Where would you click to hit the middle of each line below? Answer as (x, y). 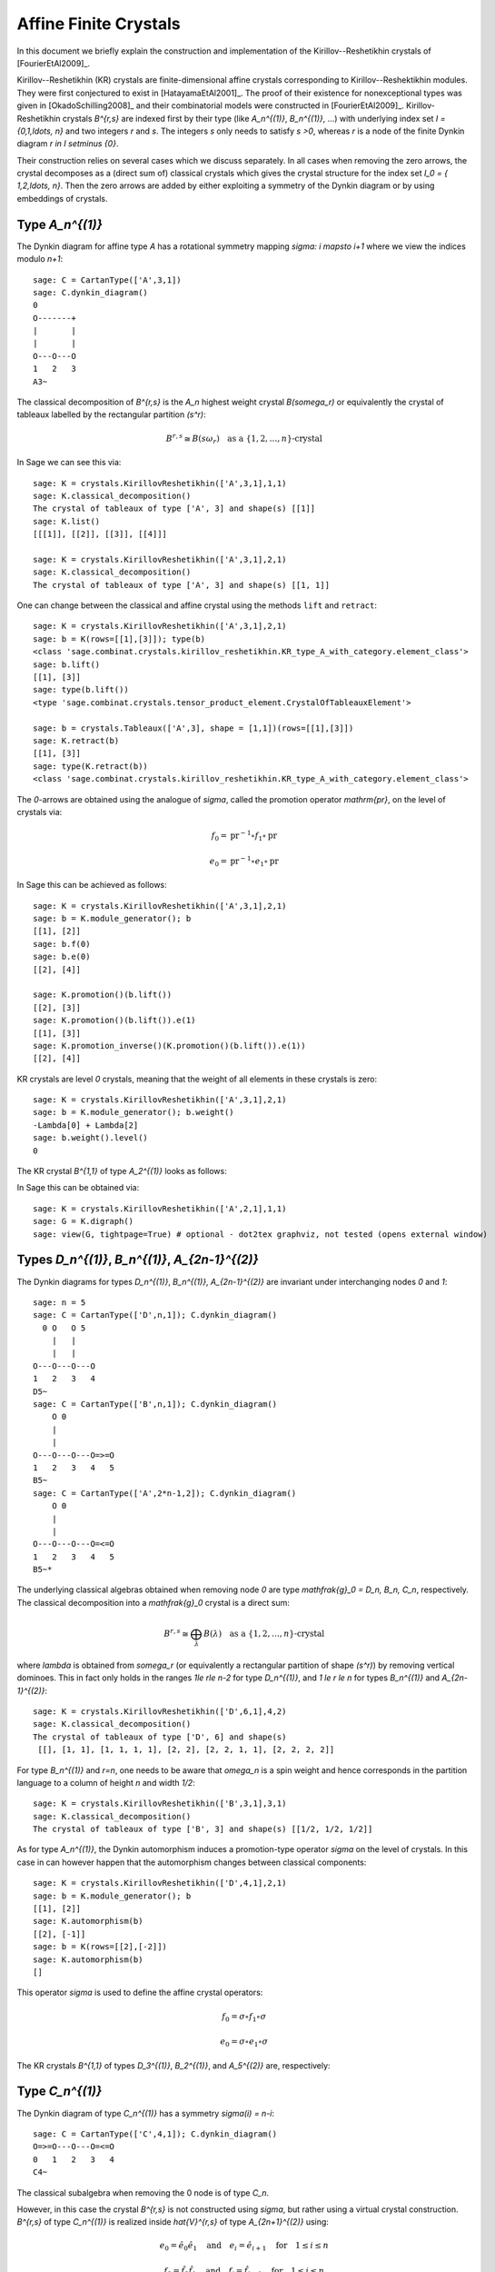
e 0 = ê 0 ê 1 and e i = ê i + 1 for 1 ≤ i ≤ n (244, 2247)
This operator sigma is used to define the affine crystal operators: (140, 1993)
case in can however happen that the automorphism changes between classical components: (192, 1862)
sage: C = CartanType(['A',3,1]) (107, 280)
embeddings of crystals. (62, 198)
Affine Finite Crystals (99, 24)
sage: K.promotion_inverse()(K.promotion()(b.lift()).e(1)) (169, 1046)
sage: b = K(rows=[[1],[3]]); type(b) (119, 639)
